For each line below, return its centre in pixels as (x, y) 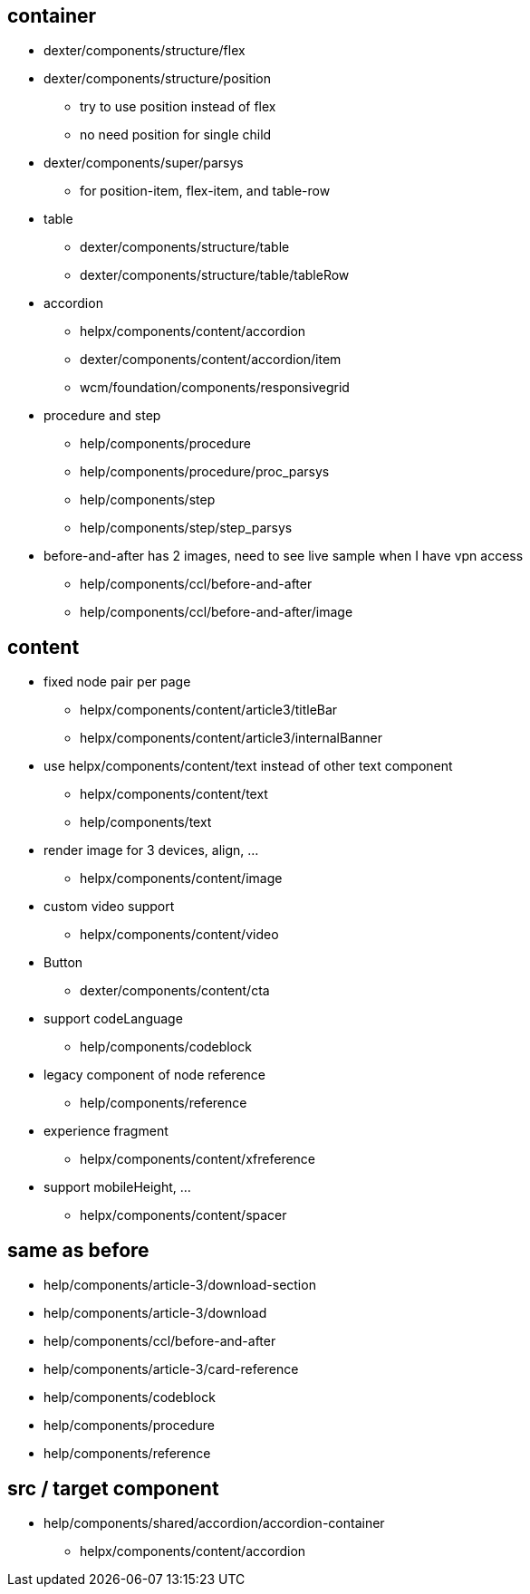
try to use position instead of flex (178, 107)
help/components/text (146, 822)
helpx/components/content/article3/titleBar (209, 710)
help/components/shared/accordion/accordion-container (214, 1522)
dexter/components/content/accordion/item (211, 360)
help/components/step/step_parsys (186, 528)
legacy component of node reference (154, 1075)
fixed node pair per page (117, 682)
